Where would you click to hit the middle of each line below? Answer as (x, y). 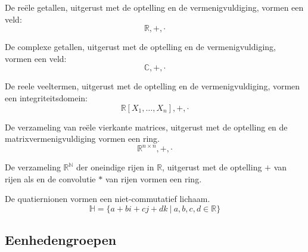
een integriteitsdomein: (46, 97)
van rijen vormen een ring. (153, 178)
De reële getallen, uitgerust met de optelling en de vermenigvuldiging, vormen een (154, 7)
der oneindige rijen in (115, 167)
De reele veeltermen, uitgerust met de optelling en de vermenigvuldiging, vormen (153, 86)
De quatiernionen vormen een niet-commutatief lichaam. (108, 199)
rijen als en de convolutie (50, 178)
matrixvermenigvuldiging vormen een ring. (82, 139)
